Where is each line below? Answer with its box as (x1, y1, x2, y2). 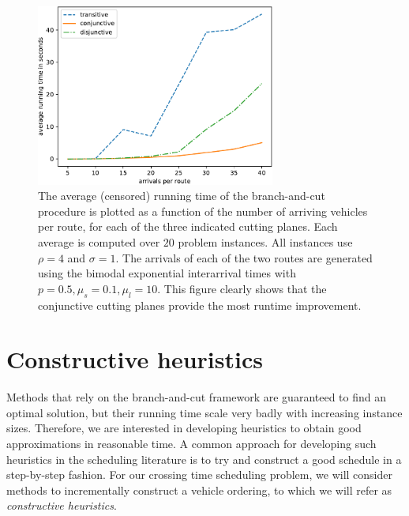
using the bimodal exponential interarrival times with (38, 265, 296, 281)
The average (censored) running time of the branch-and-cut (38, 187, 325, 204)
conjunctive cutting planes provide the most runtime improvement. (38, 296, 362, 313)
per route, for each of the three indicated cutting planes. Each (38, 218, 338, 235)
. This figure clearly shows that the (157, 280, 327, 296)
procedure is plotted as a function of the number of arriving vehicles (38, 202, 368, 219)
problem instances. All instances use (178, 233, 353, 250)
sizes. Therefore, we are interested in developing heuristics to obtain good (6, 420, 362, 436)
